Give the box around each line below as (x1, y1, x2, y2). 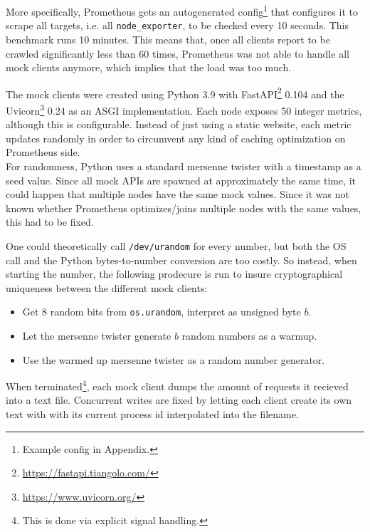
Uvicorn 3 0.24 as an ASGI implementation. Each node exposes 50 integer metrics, (6, 100, 362, 118)
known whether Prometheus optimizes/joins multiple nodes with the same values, (6, 200, 361, 215)
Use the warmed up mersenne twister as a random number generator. (22, 352, 325, 367)
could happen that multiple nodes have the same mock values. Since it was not (6, 187, 349, 202)
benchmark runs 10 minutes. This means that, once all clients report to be (6, 31, 330, 46)
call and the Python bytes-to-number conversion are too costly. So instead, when (6, 252, 357, 267)
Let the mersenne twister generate (22, 328, 171, 343)
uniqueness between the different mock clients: (6, 280, 208, 295)
